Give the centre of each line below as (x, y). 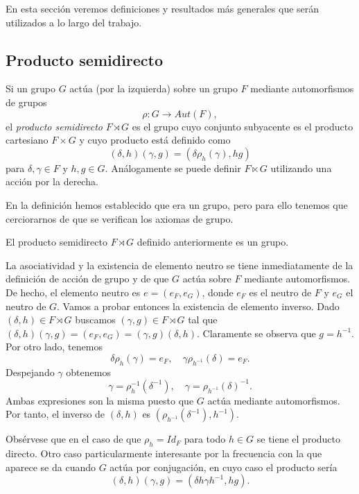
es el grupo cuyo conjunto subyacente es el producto (243, 126)
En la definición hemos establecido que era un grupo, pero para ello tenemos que (177, 204)
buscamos (95, 320)
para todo (205, 439)
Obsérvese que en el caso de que (73, 439)
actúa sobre (207, 279)
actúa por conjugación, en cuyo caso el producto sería (224, 467)
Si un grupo (31, 88)
